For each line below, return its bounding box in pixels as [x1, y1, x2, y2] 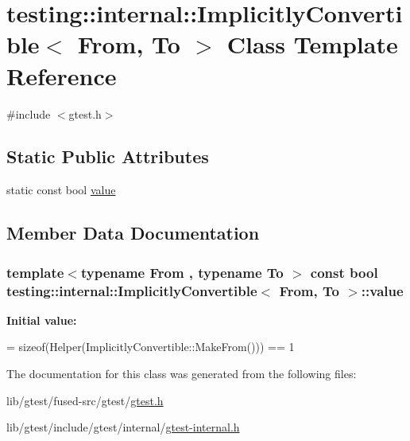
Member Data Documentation [6, 220, 260, 245]
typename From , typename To [80, 262, 284, 282]
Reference [6, 59, 117, 92]
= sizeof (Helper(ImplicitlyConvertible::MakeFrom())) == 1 [6, 338, 295, 355]
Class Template [226, 28, 398, 60]
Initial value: [6, 311, 77, 328]
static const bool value [6, 181, 116, 198]
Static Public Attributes [6, 144, 209, 169]
